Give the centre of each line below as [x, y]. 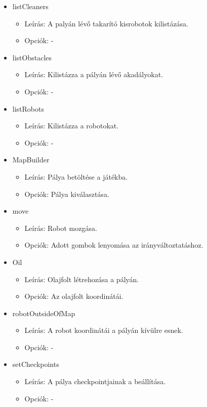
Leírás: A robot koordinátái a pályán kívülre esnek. [104, 330]
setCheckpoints [36, 364]
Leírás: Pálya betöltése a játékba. [76, 176]
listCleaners [30, 6]
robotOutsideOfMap [44, 313]
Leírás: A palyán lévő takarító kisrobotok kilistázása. [107, 23]
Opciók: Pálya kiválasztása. [67, 194]
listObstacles [32, 57]
